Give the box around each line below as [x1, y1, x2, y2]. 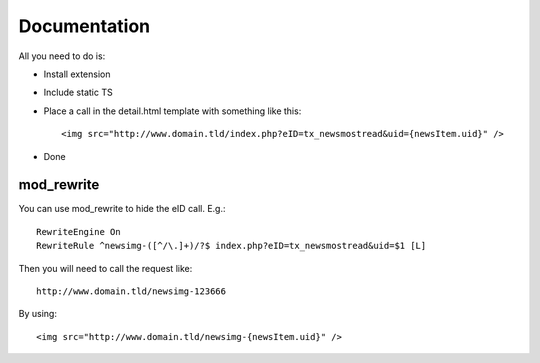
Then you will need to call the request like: [18, 262, 193, 274]
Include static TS [43, 86, 114, 99]
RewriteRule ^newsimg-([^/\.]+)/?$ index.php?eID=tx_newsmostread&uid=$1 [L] [36, 240, 427, 252]
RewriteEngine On [36, 226, 121, 237]
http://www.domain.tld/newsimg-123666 [36, 285, 227, 297]
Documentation [18, 15, 151, 37]
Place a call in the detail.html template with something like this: [43, 105, 302, 117]
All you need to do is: [18, 50, 106, 62]
